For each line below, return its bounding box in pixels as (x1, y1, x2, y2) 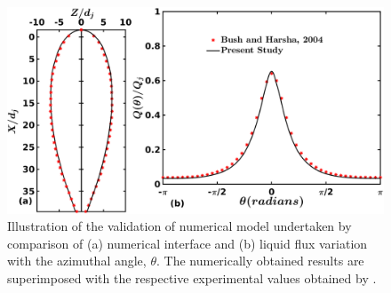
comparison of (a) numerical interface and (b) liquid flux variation (7, 234, 368, 252)
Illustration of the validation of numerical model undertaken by (7, 217, 352, 235)
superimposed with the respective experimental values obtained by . (7, 269, 377, 288)
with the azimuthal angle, (7, 251, 147, 270)
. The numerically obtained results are (156, 251, 364, 270)
